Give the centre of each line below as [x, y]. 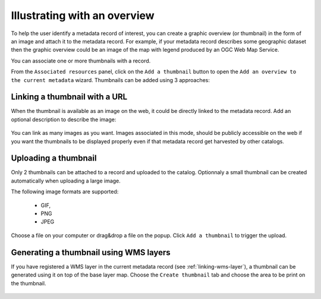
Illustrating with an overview [83, 15]
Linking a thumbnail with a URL [69, 97]
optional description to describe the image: [64, 119]
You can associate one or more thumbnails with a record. [81, 61]
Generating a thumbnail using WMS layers [91, 252]
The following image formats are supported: [65, 192]
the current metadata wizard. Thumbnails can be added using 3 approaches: [111, 80]
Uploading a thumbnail [54, 158]
